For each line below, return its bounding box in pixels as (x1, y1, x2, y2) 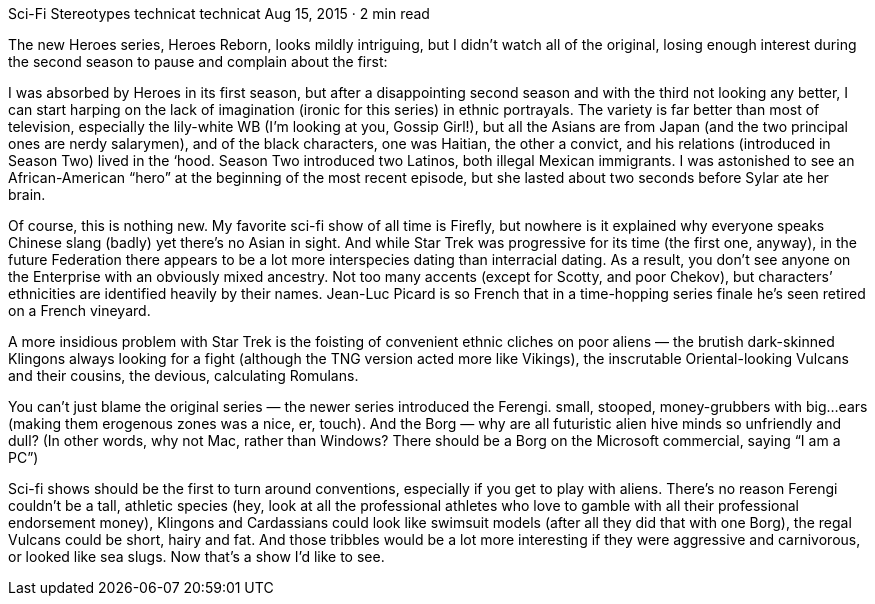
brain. (8, 186, 46, 203)
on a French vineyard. (8, 302, 151, 319)
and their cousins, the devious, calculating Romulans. (8, 367, 359, 384)
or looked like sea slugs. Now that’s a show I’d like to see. (8, 548, 385, 565)
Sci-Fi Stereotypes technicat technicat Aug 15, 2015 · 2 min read (8, 5, 430, 22)
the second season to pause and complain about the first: (8, 53, 388, 70)
